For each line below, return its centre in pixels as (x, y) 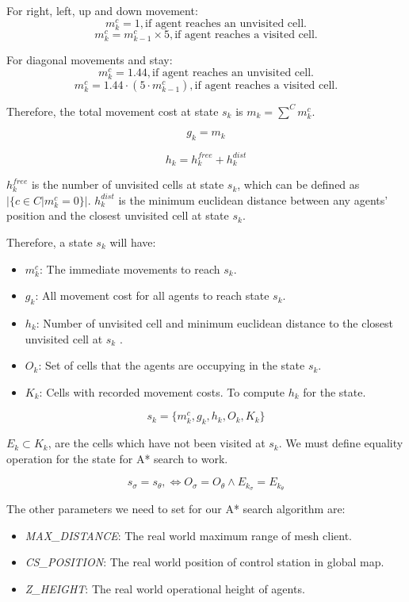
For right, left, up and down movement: (102, 10)
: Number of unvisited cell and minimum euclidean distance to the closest (215, 323)
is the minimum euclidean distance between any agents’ (253, 199)
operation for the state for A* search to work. (117, 458)
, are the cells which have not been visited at (157, 443)
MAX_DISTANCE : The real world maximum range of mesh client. (189, 535)
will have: (133, 242)
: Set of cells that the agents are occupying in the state (172, 365)
